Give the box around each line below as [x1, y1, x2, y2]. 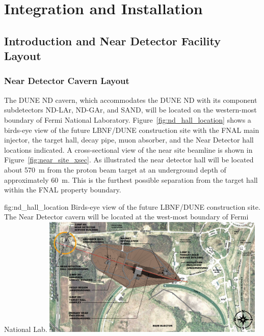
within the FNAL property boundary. [4, 184, 121, 195]
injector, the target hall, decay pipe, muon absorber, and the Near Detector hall [4, 134, 254, 145]
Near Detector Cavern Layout [4, 74, 129, 87]
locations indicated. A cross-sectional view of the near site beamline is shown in [4, 144, 253, 155]
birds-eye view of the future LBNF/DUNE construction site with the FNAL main [4, 124, 259, 135]
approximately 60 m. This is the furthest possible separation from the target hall [4, 174, 258, 185]
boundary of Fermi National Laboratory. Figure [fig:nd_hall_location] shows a [4, 114, 251, 125]
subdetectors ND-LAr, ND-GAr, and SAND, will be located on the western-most [4, 104, 257, 115]
